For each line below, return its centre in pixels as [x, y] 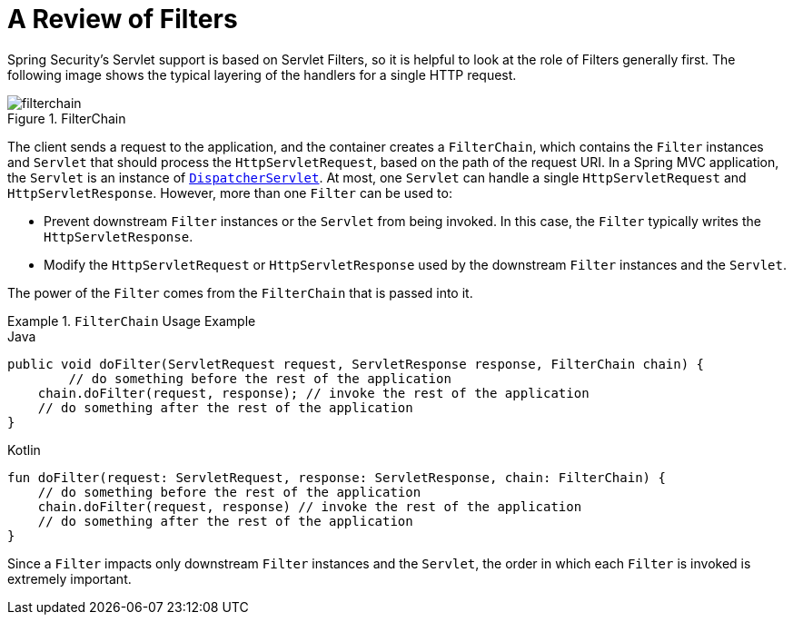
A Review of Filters [123, 19]
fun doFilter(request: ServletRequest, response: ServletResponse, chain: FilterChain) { [337, 477]
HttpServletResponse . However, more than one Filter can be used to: [230, 193]
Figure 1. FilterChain [67, 118]
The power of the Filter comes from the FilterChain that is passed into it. [240, 292]
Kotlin [24, 449]
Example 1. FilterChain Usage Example [132, 321]
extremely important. [69, 578]
